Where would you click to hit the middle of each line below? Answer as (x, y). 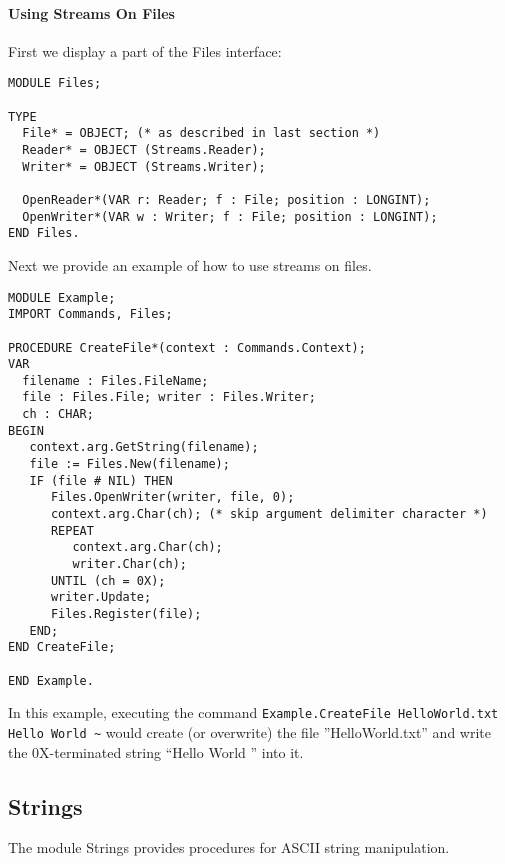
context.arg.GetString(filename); (144, 447)
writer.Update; (101, 597)
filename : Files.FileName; (115, 380)
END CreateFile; (62, 647)
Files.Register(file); (126, 614)
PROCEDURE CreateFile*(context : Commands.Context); (187, 347)
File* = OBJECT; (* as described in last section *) (201, 133)
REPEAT (72, 530)
